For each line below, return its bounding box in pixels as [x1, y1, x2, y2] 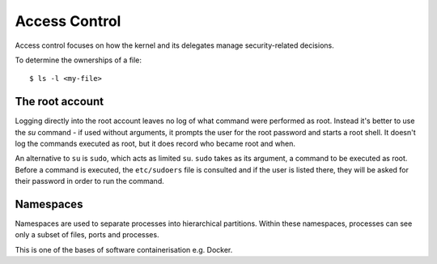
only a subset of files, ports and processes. [15, 230, 159, 240]
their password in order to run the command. [15, 177, 165, 186]
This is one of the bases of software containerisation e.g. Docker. [15, 245, 233, 254]
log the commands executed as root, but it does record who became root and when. [15, 138, 295, 149]
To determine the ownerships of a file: [15, 55, 142, 65]
